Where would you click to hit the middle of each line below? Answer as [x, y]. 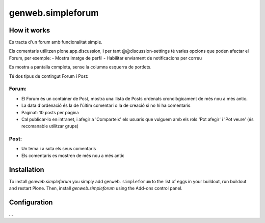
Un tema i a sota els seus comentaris [59, 149]
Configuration [31, 202]
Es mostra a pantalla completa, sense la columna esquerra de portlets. [80, 67]
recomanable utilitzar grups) [50, 126]
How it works [29, 30]
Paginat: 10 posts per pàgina [50, 112]
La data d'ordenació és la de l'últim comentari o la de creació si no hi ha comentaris [106, 105]
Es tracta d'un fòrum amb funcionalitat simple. [56, 42]
